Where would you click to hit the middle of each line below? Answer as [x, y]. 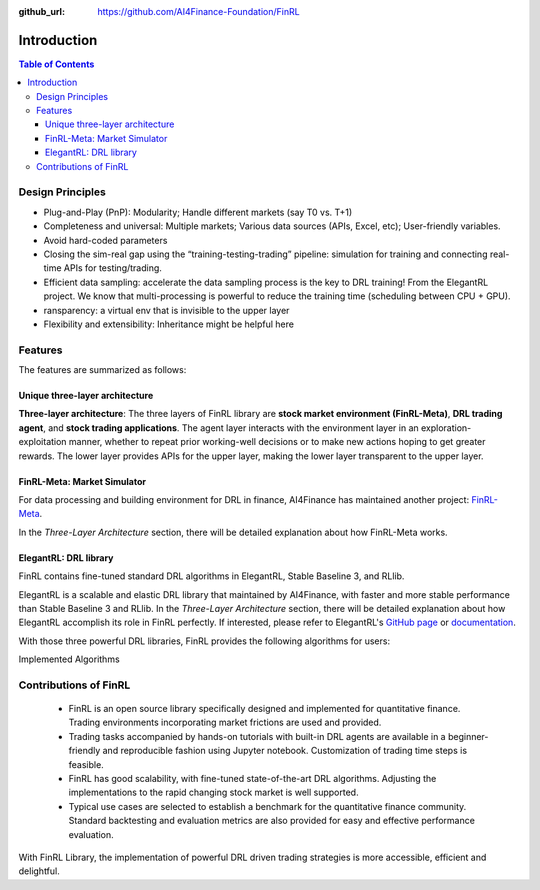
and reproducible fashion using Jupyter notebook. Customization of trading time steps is [285, 751]
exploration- [446, 427]
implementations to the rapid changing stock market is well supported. [213, 792]
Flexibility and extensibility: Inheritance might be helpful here [169, 324]
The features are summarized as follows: [102, 370]
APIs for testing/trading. [112, 268]
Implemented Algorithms [69, 659]
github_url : [41, 11]
